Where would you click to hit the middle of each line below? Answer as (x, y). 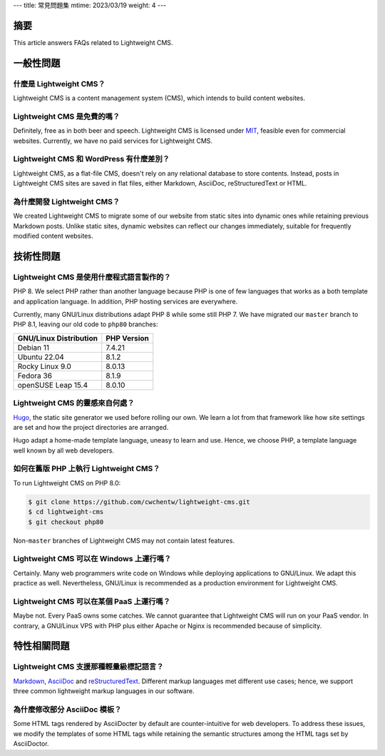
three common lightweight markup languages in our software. (104, 691)
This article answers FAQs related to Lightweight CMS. (93, 42)
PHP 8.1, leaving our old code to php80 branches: (86, 324)
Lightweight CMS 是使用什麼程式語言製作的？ (92, 277)
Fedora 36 (35, 376)
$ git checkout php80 (66, 522)
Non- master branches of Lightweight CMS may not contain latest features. (124, 540)
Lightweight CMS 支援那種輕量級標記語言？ (88, 667)
